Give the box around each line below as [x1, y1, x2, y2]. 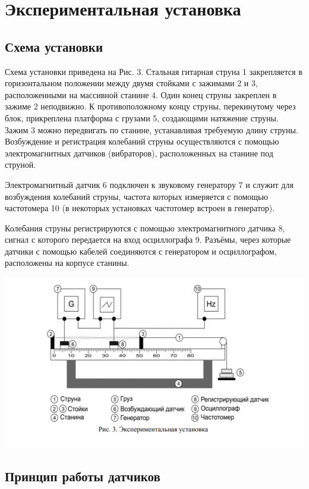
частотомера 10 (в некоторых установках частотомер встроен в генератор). [5, 202, 275, 214]
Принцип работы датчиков [5, 466, 160, 485]
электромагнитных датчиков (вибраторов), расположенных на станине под [5, 146, 273, 159]
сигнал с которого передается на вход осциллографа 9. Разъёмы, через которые [5, 233, 291, 246]
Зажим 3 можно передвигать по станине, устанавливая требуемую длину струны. [5, 123, 298, 136]
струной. [5, 158, 36, 171]
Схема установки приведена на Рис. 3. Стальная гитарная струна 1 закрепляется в [5, 65, 302, 77]
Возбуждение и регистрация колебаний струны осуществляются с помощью [5, 135, 279, 148]
